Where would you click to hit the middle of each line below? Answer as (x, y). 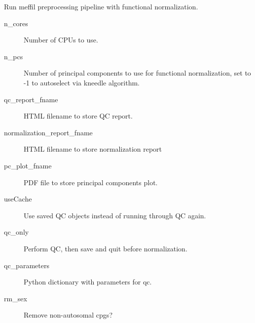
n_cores (16, 23)
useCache (18, 199)
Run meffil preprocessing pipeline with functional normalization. (101, 6)
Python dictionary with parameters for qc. (88, 282)
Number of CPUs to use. (61, 40)
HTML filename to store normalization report (93, 149)
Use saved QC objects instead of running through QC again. (115, 215)
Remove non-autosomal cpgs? (68, 315)
